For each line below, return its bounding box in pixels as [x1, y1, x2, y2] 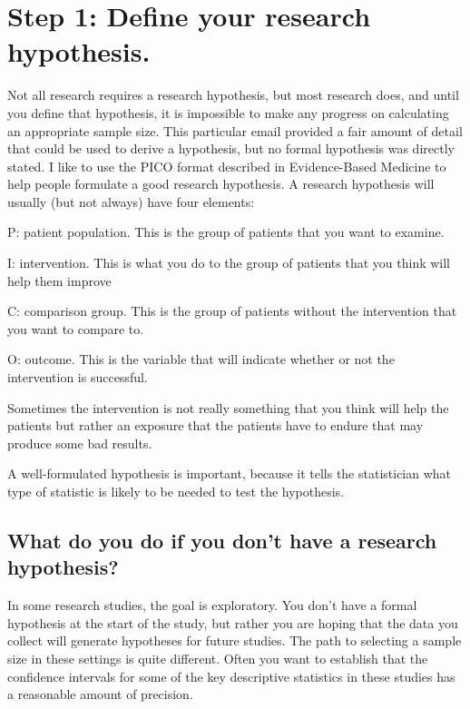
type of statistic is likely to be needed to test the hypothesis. [7, 482, 345, 500]
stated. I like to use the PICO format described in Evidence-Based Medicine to [7, 156, 446, 175]
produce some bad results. [7, 433, 152, 452]
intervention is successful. [7, 368, 148, 387]
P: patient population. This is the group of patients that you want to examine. [7, 222, 445, 241]
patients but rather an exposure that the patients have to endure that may [7, 416, 424, 435]
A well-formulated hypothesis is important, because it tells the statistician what [7, 464, 452, 483]
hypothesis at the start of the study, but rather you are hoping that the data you [7, 613, 458, 632]
